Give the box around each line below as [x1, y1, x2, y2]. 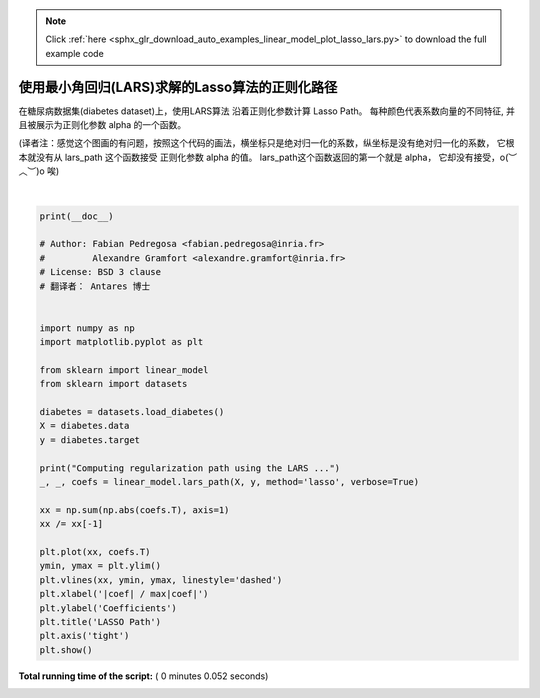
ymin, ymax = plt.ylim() [39, 560, 162, 572]
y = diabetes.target [39, 434, 140, 445]
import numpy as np [39, 322, 135, 334]
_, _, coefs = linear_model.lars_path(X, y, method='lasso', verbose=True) [39, 476, 420, 488]
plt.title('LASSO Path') [39, 616, 162, 627]
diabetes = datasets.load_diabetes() [39, 406, 225, 418]
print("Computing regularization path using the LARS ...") [39, 462, 341, 474]
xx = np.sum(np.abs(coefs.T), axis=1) [39, 504, 230, 515]
